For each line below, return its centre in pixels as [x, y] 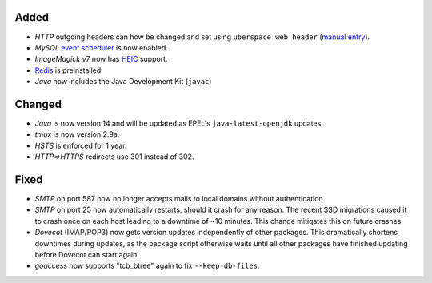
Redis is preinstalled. [69, 70]
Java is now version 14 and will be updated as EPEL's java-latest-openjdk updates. [179, 123]
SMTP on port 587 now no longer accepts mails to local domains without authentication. [180, 199]
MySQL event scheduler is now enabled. [101, 47]
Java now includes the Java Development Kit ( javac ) [123, 82]
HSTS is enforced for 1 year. [81, 145]
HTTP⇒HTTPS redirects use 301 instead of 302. [114, 157]
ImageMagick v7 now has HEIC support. [101, 59]
